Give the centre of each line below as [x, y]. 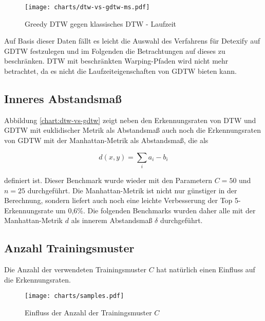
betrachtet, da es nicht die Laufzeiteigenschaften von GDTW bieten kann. [120, 71]
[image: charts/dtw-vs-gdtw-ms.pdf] [87, 7]
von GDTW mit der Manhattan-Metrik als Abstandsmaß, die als [106, 140]
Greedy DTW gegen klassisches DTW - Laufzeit [100, 23]
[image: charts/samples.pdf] [74, 296]
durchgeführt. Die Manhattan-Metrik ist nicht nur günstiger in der [132, 190]
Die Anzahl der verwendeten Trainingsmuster [75, 269]
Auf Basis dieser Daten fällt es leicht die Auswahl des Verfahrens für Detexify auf [132, 41]
